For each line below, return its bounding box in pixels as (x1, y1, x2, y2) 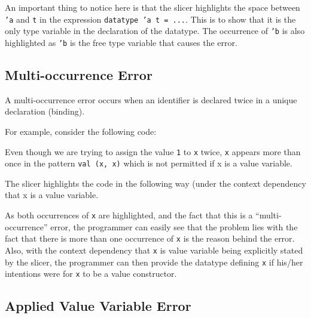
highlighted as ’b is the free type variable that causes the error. (5, 36, 237, 48)
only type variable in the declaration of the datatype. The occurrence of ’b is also (5, 24, 305, 37)
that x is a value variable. (5, 189, 99, 201)
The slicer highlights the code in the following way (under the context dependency (5, 177, 306, 189)
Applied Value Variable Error (5, 297, 191, 315)
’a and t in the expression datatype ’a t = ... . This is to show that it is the (5, 13, 296, 25)
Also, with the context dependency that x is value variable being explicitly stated (5, 243, 303, 256)
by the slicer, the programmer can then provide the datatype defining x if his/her (5, 255, 303, 268)
